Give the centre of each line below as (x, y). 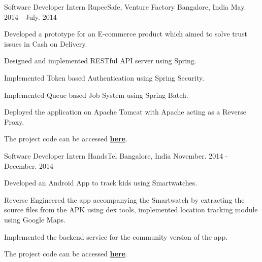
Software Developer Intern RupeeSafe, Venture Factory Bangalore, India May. (125, 7)
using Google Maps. (35, 219)
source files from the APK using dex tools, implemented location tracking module (131, 210)
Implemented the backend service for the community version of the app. (116, 236)
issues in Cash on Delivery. (46, 43)
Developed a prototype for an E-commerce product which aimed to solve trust (126, 34)
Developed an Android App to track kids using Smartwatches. (101, 183)
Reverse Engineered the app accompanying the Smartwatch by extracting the (124, 199)
